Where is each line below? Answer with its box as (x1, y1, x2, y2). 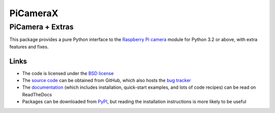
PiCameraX (9, 8, 59, 19)
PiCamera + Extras (9, 22, 74, 31)
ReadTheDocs (22, 91, 52, 97)
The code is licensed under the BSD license (22, 70, 114, 76)
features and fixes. (9, 44, 49, 50)
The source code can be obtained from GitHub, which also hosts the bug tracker (22, 78, 191, 84)
